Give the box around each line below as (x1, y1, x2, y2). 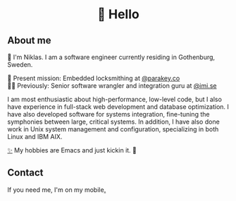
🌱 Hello (97, 6, 139, 22)
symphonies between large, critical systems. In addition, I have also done (7, 117, 220, 126)
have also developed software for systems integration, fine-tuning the (7, 110, 210, 118)
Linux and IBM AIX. (7, 133, 63, 141)
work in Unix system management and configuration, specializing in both (7, 125, 219, 133)
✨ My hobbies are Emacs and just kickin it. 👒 (7, 146, 137, 154)
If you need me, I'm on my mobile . (7, 186, 106, 194)
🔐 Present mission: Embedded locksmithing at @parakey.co (7, 74, 180, 82)
